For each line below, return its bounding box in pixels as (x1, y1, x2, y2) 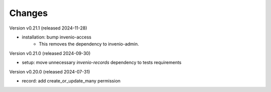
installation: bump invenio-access (22, 34, 91, 40)
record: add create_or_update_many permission (22, 77, 120, 83)
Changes (9, 7, 48, 18)
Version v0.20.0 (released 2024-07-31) (9, 68, 90, 74)
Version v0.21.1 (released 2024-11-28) (9, 25, 87, 31)
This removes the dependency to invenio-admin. (39, 41, 139, 47)
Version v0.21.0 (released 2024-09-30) (9, 50, 91, 56)
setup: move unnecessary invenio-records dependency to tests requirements (22, 59, 182, 65)
